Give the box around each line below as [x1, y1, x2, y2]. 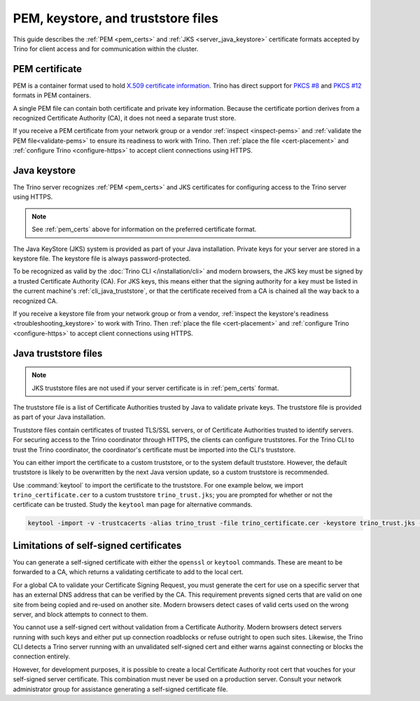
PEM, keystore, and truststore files [13, 11, 218, 26]
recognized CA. [13, 296, 58, 305]
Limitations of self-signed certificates [13, 539, 182, 551]
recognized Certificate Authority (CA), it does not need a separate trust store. [13, 114, 237, 123]
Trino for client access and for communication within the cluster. [13, 44, 199, 53]
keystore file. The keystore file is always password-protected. [13, 254, 191, 263]
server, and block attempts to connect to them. [13, 610, 148, 618]
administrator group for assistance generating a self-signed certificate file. [13, 685, 228, 693]
